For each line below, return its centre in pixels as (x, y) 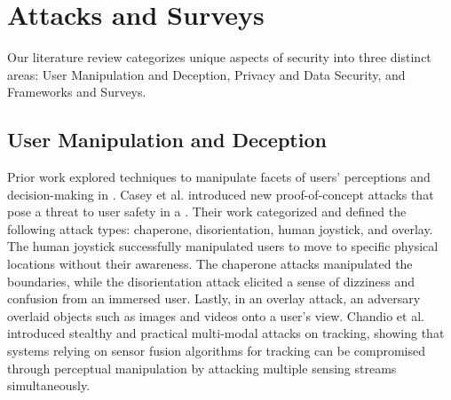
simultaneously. (49, 385)
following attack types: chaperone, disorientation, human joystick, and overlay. (220, 228)
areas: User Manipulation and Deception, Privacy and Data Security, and (206, 74)
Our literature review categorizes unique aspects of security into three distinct (219, 57)
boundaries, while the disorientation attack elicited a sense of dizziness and (211, 281)
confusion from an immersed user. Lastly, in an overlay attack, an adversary (214, 298)
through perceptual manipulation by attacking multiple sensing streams (202, 368)
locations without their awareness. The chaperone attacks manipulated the (210, 264)
